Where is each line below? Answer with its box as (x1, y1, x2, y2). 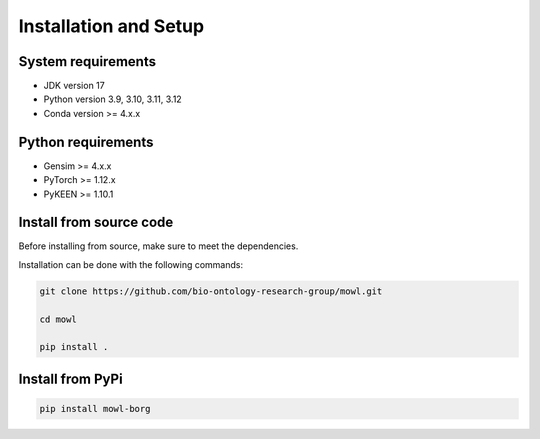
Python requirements (18, 133, 154, 150)
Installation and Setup (18, 15, 205, 37)
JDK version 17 (43, 80, 105, 92)
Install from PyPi (18, 370, 124, 387)
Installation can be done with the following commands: (18, 258, 244, 270)
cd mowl (39, 313, 77, 325)
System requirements (18, 53, 157, 70)
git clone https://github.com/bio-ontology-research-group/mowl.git (39, 285, 383, 297)
